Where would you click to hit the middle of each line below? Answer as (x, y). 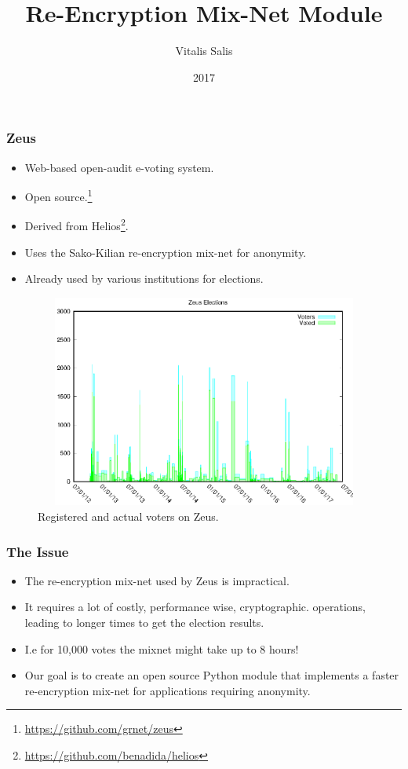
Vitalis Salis (204, 51)
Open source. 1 (58, 195)
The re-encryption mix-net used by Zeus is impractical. (157, 580)
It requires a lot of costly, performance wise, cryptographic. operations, (195, 607)
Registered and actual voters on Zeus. (128, 516)
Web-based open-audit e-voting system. (119, 167)
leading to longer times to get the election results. (144, 623)
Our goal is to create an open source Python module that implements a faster (212, 675)
